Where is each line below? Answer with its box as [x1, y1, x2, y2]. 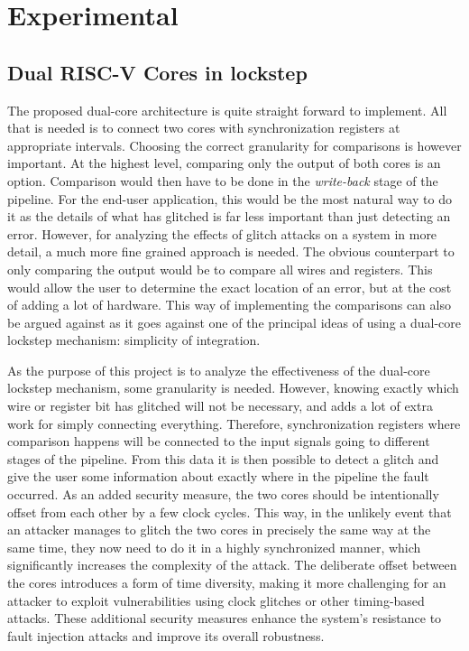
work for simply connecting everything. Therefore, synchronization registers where [7, 414, 461, 432]
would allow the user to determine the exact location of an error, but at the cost [7, 277, 452, 296]
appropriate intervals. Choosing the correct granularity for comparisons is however [7, 135, 462, 154]
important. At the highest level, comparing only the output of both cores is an [7, 153, 441, 172]
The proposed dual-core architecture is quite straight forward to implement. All [7, 100, 447, 119]
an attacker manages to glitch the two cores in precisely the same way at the [7, 520, 431, 539]
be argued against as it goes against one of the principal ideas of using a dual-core [7, 312, 462, 331]
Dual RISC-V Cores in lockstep [7, 58, 308, 86]
